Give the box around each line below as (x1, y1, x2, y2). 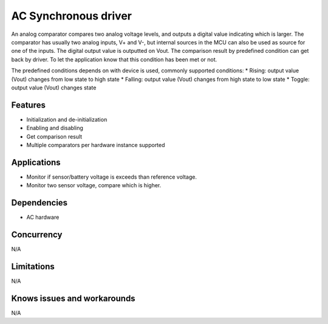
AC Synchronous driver (11, 9, 132, 22)
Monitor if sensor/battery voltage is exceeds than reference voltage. (26, 173, 197, 181)
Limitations (11, 261, 55, 272)
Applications (11, 157, 61, 167)
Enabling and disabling (26, 125, 83, 132)
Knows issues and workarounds (11, 293, 136, 303)
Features (11, 100, 46, 110)
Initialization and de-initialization (26, 115, 108, 123)
